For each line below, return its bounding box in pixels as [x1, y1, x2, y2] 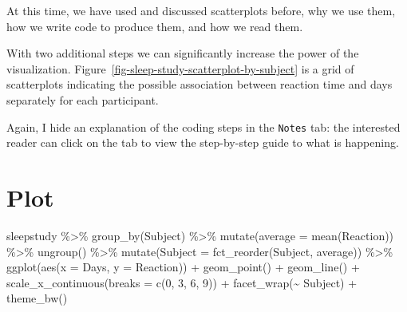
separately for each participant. [6, 91, 159, 108]
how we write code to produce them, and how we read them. [6, 18, 303, 34]
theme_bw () [6, 290, 68, 306]
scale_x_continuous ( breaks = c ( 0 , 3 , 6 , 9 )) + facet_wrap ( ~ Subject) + [6, 274, 358, 290]
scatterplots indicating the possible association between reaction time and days [6, 76, 393, 93]
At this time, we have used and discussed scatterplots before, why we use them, [6, 2, 396, 18]
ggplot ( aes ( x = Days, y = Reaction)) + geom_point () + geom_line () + [6, 259, 360, 275]
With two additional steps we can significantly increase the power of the [6, 45, 359, 61]
